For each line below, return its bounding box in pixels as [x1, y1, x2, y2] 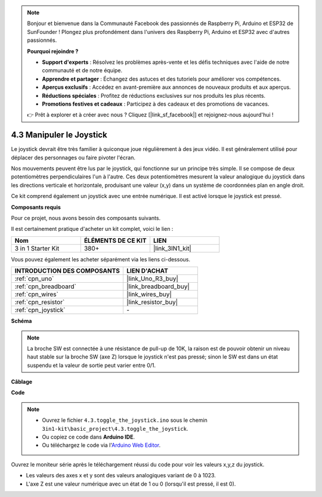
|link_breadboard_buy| [126, 282, 190, 291]
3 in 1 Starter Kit [14, 244, 60, 252]
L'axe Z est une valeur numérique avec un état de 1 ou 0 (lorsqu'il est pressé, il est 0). [26, 480, 236, 487]
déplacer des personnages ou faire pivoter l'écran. [11, 154, 135, 161]
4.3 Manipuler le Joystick [11, 130, 107, 140]
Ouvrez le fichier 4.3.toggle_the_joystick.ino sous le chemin [42, 416, 208, 424]
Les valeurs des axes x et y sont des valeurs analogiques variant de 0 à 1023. [26, 472, 216, 479]
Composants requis [11, 203, 61, 211]
